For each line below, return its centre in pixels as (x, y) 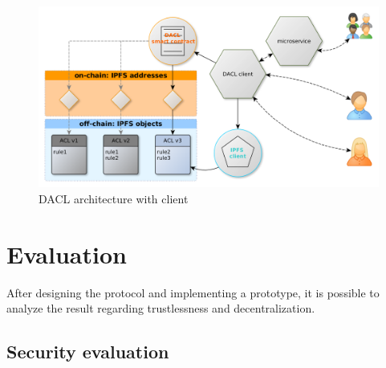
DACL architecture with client (114, 198)
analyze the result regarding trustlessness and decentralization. (161, 308)
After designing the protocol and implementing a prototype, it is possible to (193, 292)
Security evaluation (88, 352)
